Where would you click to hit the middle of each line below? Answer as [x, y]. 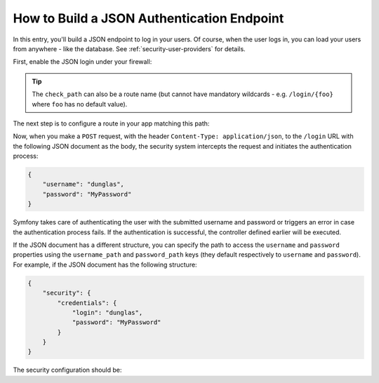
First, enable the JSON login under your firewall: [82, 62]
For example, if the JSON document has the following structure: [105, 264]
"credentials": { [87, 303]
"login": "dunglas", [107, 313]
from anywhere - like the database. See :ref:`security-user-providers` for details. [129, 48]
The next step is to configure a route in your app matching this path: [111, 123]
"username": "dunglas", [83, 184]
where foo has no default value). [80, 104]
